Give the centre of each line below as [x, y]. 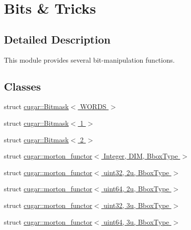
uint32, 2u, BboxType [137, 172]
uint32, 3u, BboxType [137, 205]
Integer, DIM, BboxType [141, 156]
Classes [22, 86]
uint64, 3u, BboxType [137, 221]
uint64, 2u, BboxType [137, 189]
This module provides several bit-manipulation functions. [89, 59]
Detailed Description [57, 39]
